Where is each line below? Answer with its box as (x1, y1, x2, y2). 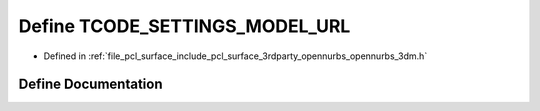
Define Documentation (18, 76, 163, 93)
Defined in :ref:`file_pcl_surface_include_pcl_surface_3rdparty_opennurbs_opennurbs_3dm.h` (43, 50, 428, 62)
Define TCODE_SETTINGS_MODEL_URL (18, 15, 351, 37)
